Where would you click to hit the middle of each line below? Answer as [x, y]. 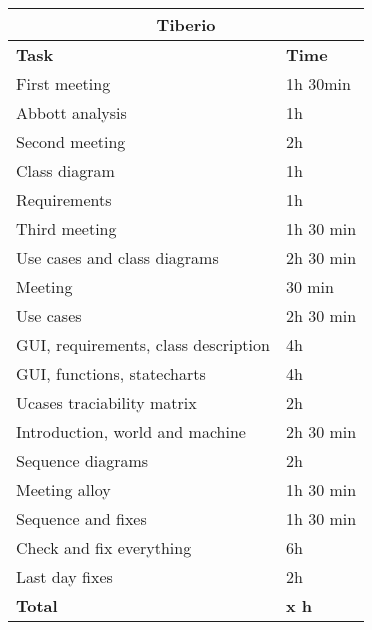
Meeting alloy [63, 489]
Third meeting [66, 228]
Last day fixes [64, 576]
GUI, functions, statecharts [111, 373]
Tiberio [186, 24]
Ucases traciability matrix [106, 402]
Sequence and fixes [81, 518]
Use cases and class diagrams [117, 257]
